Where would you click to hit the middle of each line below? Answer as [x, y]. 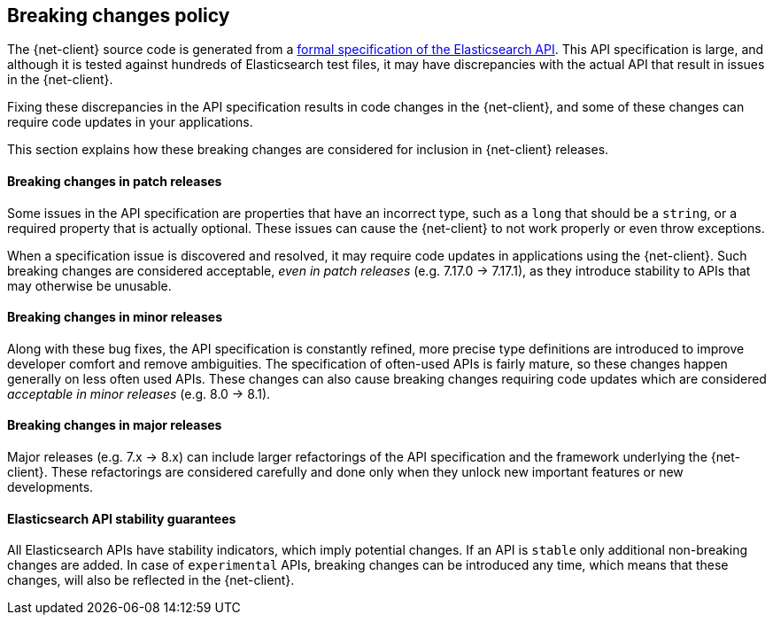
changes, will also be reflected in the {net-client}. [151, 580]
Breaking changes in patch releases [115, 182]
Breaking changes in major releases [115, 425]
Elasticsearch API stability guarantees [122, 518]
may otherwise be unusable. [89, 285]
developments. [50, 487]
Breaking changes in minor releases [115, 317]
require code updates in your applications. [130, 122]
